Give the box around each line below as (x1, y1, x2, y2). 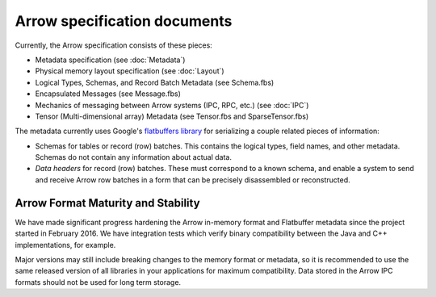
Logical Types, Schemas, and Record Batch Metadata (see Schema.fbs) (35, 77, 275, 87)
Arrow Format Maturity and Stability (15, 196, 201, 210)
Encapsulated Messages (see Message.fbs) (35, 89, 182, 98)
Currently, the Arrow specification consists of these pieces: (15, 40, 213, 50)
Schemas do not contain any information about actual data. (35, 153, 232, 162)
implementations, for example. (15, 240, 116, 249)
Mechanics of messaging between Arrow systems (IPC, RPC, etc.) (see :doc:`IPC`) (35, 100, 309, 110)
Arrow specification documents (15, 12, 233, 30)
